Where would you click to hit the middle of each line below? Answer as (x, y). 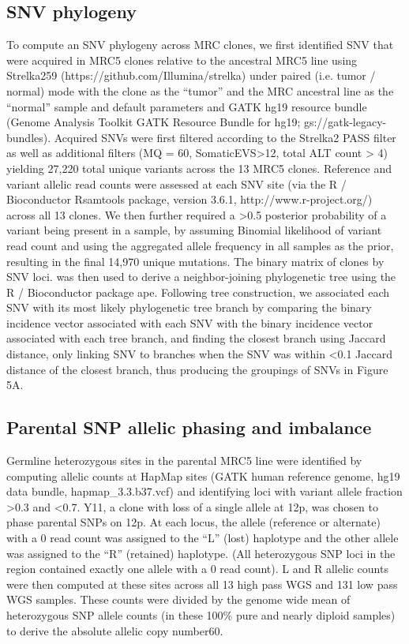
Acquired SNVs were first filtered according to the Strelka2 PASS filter (225, 137)
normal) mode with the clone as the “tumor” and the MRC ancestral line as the (200, 90)
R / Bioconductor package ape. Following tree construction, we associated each (198, 292)
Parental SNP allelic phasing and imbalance (189, 427)
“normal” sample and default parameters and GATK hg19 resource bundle (187, 106)
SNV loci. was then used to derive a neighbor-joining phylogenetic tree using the (201, 277)
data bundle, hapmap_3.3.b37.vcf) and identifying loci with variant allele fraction (204, 491)
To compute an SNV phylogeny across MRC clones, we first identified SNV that (200, 45)
